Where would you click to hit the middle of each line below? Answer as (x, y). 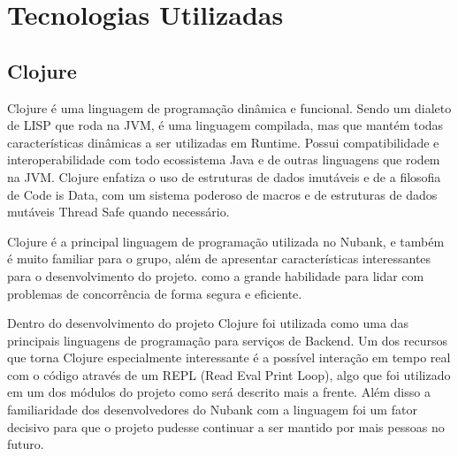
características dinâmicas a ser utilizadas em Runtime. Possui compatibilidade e (223, 142)
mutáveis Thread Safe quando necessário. (118, 212)
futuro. (26, 444)
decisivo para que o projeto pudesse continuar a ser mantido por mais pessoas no (226, 426)
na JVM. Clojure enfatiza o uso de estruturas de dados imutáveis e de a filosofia (224, 176)
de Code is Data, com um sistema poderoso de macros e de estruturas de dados (222, 194)
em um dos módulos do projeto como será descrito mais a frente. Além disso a (219, 392)
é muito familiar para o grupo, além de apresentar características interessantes (219, 258)
